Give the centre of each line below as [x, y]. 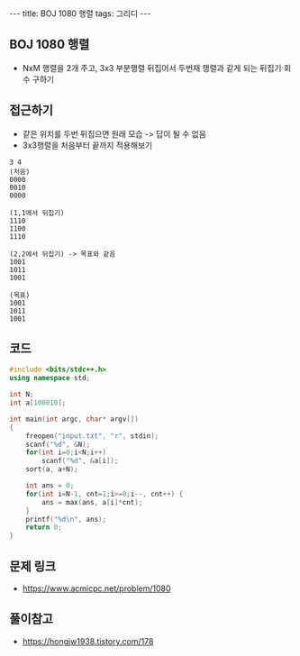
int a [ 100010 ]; [38, 403]
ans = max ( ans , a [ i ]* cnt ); [92, 502]
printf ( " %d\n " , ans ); [66, 519]
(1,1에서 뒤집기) [37, 213]
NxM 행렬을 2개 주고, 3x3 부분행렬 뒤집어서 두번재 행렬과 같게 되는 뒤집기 [152, 68]
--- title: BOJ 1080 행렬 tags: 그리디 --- [80, 14]
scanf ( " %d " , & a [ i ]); [80, 461]
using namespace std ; [50, 378]
